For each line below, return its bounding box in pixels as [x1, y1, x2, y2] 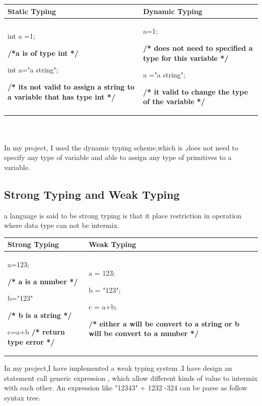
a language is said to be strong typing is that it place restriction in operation [4, 210, 242, 220]
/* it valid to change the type [143, 86, 248, 97]
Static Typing [8, 6, 56, 16]
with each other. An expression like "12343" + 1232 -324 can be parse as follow [4, 382, 247, 393]
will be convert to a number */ [88, 328, 199, 339]
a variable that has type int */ [8, 91, 115, 102]
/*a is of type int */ [8, 47, 79, 58]
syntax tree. [4, 392, 41, 402]
